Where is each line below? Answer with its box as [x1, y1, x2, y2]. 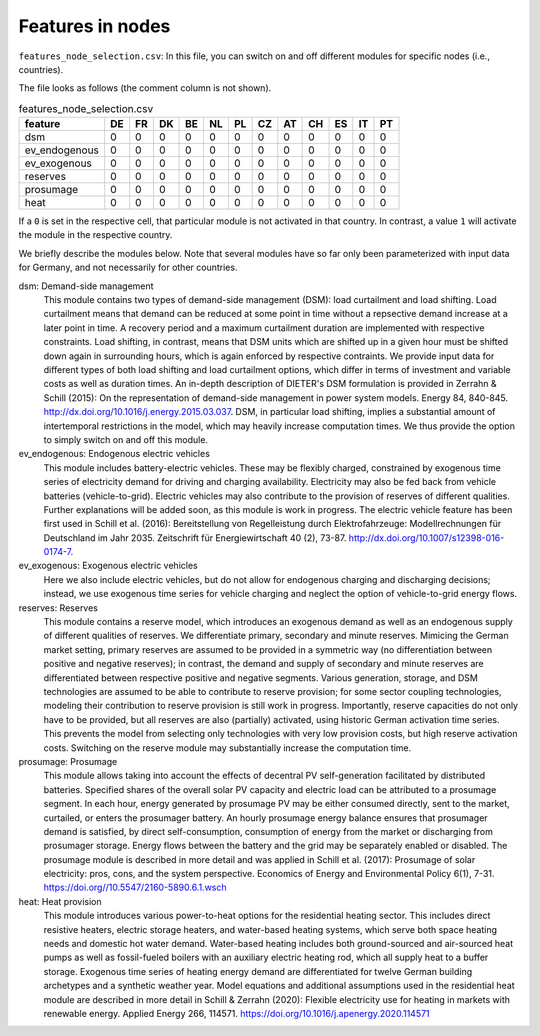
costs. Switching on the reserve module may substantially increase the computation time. [43, 741, 412, 754]
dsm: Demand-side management [18, 280, 154, 292]
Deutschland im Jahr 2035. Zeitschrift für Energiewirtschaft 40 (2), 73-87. [43, 531, 347, 544]
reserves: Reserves [18, 601, 99, 614]
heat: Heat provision [18, 895, 102, 907]
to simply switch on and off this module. [43, 433, 209, 445]
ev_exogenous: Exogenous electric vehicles [18, 560, 199, 572]
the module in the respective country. [18, 229, 173, 241]
